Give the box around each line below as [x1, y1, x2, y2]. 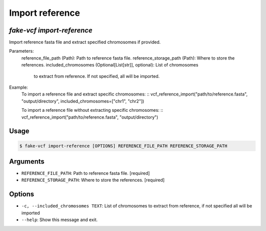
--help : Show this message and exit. [21, 217, 98, 223]
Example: [9, 84, 28, 91]
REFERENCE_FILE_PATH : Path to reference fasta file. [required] [21, 170, 150, 176]
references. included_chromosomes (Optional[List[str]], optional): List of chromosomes [21, 62, 199, 68]
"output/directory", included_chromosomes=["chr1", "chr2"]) [21, 98, 145, 104]
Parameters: [9, 48, 34, 54]
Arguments [9, 157, 45, 165]
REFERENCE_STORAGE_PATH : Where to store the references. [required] [21, 177, 165, 183]
